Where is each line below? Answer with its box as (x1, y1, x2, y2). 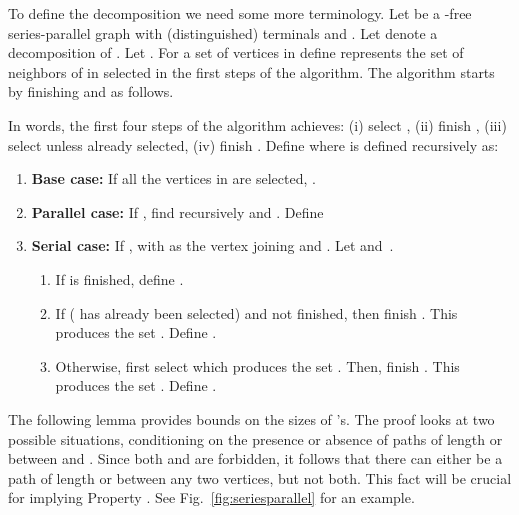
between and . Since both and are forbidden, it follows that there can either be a (8, 448, 503, 469)
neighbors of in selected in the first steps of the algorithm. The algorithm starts (8, 61, 495, 82)
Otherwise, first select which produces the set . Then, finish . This (55, 355, 460, 376)
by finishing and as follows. (8, 81, 174, 102)
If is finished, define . (55, 268, 184, 289)
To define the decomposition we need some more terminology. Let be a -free (8, 3, 472, 23)
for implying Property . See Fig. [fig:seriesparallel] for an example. (8, 487, 415, 508)
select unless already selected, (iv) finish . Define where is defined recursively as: (8, 134, 499, 155)
